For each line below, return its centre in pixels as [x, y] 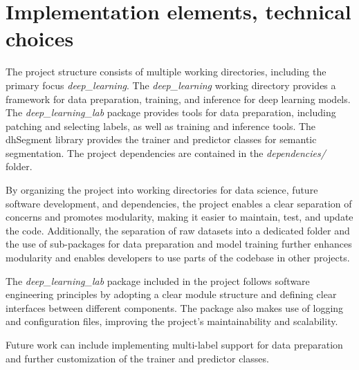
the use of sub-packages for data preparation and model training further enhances [179, 244]
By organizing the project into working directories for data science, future [162, 190]
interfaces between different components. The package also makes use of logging [175, 307]
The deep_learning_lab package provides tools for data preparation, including [171, 112]
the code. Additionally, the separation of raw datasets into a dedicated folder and [178, 230]
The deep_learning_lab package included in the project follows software [158, 280]
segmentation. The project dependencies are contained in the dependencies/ [166, 152]
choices [40, 38]
